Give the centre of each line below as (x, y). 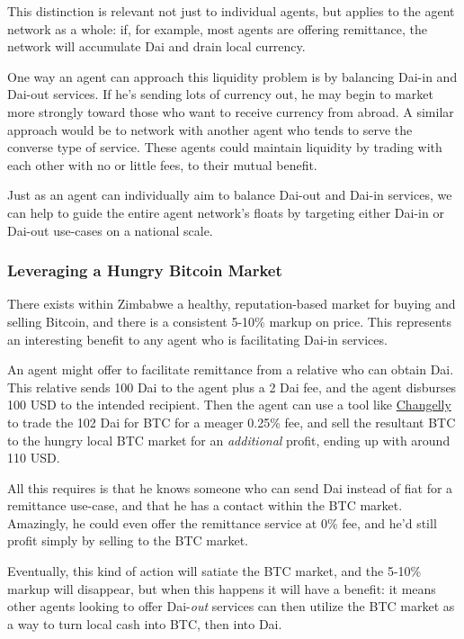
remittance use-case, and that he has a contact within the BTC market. (205, 505)
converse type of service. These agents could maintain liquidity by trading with (225, 147)
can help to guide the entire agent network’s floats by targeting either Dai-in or (226, 212)
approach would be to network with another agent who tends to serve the (210, 129)
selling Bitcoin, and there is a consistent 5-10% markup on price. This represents (230, 321)
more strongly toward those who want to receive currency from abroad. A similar (231, 111)
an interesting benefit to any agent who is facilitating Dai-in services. (197, 339)
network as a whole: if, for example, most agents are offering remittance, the (218, 28)
